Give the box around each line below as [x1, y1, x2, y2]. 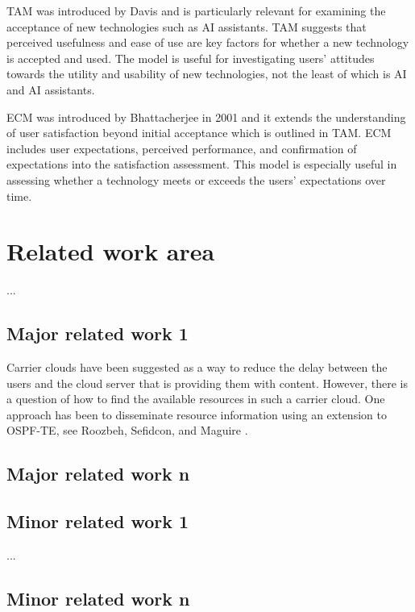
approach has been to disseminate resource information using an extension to [6, 406, 387, 423]
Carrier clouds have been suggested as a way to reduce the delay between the [6, 359, 388, 376]
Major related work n [6, 461, 190, 486]
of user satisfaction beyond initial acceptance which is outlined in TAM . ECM [6, 124, 392, 141]
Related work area [6, 235, 215, 268]
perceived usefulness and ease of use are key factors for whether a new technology [6, 34, 409, 51]
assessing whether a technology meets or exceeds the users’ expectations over [6, 171, 386, 188]
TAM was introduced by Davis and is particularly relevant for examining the [6, 2, 386, 19]
